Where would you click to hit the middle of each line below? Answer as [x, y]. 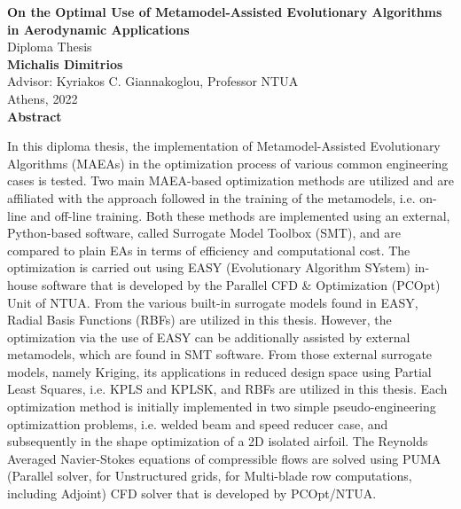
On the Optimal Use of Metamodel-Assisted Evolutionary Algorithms [225, 12]
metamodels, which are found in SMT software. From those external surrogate [220, 354]
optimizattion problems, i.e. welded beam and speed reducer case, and [198, 423]
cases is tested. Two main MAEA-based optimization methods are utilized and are [230, 180]
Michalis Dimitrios [65, 63]
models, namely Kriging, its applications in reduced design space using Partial [219, 371]
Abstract [35, 116]
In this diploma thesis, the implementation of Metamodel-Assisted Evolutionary [224, 146]
